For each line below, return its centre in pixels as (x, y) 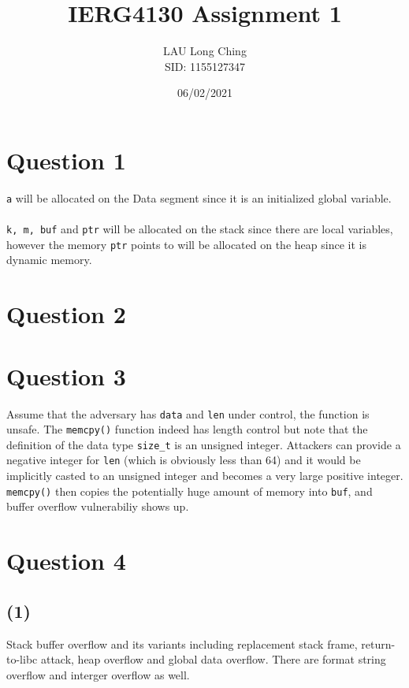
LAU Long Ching (205, 51)
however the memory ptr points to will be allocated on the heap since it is (186, 244)
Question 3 (66, 376)
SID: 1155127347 (205, 66)
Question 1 (66, 160)
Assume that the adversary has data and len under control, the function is (188, 413)
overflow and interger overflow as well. (98, 674)
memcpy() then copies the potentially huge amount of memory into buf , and (190, 491)
